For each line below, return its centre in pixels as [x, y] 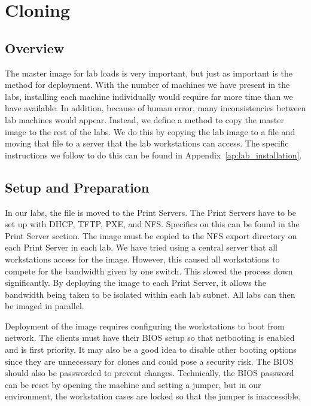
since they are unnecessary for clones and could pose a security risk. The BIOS [149, 361]
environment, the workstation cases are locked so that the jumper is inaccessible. [153, 396]
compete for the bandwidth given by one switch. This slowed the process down [149, 271]
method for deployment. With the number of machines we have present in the [147, 85]
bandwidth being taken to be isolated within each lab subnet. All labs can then [150, 294]
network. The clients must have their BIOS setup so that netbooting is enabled [150, 338]
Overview [35, 48]
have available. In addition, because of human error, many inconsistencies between [155, 108]
